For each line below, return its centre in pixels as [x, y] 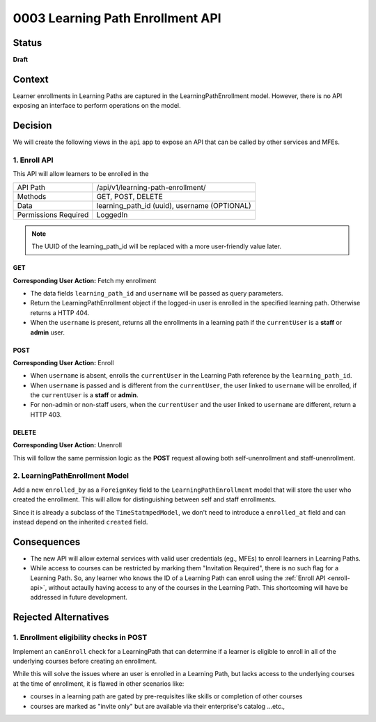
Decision [32, 126]
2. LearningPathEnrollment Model [71, 476]
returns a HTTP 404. [60, 312]
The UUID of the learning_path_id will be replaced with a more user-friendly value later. [157, 246]
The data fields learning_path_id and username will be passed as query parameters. [157, 293]
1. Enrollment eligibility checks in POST [80, 638]
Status [28, 43]
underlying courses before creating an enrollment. [85, 661]
